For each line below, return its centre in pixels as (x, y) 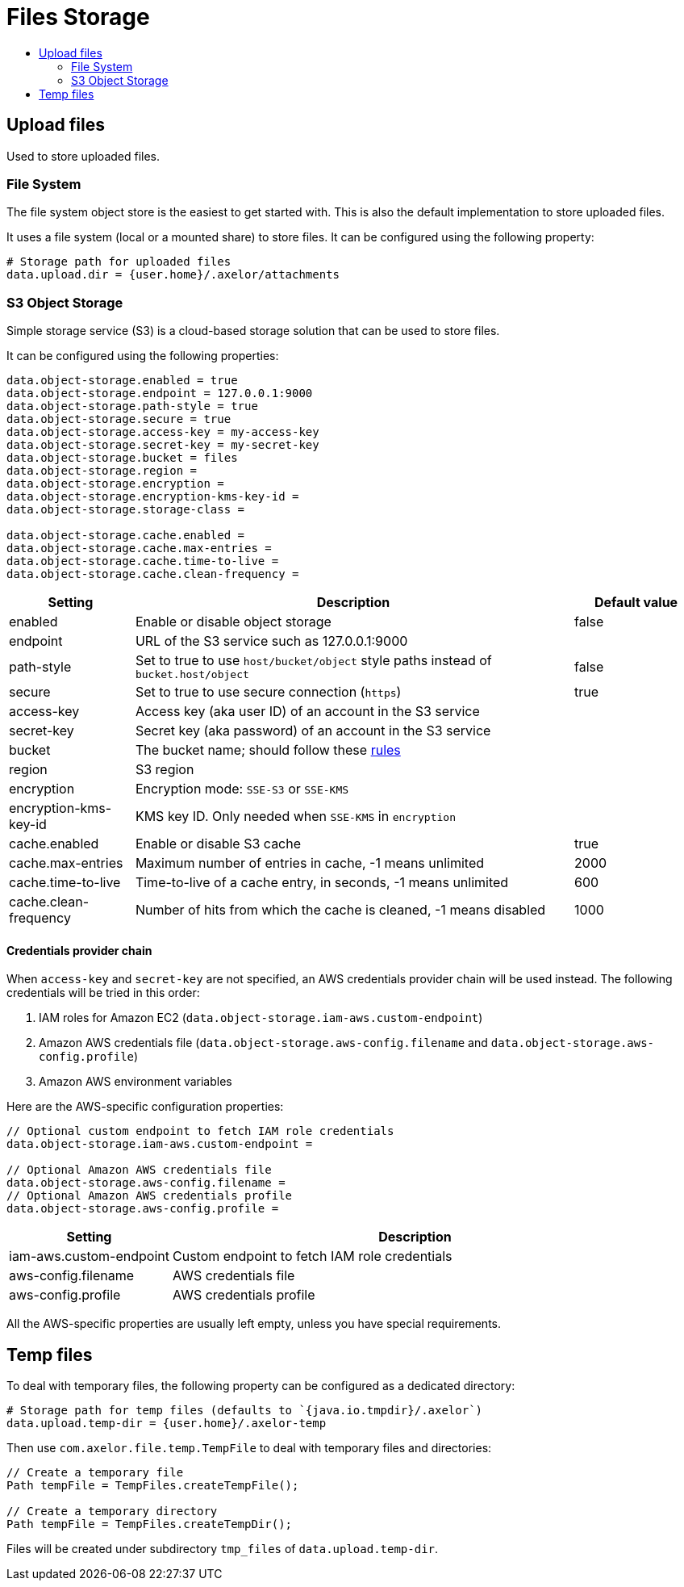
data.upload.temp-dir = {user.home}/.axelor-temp (167, 1424)
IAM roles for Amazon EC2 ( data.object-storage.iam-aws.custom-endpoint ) (261, 1018)
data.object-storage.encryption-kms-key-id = (153, 497)
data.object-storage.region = (102, 471)
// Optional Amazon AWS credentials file (139, 1170)
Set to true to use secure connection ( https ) (268, 692)
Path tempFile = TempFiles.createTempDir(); (150, 1524)
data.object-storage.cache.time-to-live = (143, 561)
